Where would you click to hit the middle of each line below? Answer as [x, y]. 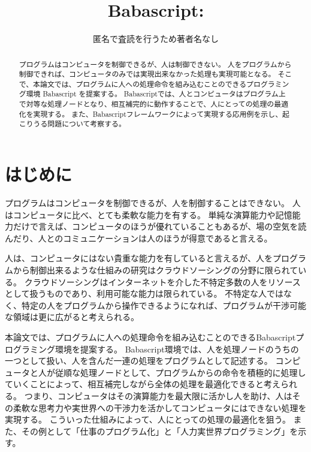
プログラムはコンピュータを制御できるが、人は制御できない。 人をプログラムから [155, 64]
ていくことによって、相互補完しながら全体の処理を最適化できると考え [143, 384]
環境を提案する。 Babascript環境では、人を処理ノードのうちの [177, 349]
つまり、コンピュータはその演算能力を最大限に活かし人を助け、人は [158, 395]
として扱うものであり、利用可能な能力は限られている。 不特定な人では [144, 293]
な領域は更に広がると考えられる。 [72, 317]
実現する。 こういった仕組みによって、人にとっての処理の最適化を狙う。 [148, 419]
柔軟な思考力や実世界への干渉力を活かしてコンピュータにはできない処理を [160, 407]
